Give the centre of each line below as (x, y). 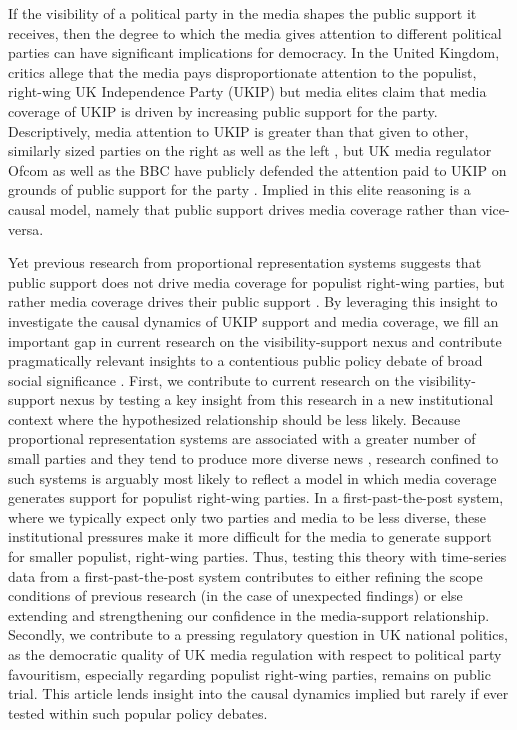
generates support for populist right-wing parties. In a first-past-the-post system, (256, 497)
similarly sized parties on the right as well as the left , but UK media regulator (250, 150)
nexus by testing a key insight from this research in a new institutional (276, 399)
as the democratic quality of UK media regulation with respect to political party (255, 654)
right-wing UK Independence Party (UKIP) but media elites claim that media (247, 91)
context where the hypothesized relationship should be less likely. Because (234, 418)
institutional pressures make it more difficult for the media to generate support (250, 536)
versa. (26, 228)
